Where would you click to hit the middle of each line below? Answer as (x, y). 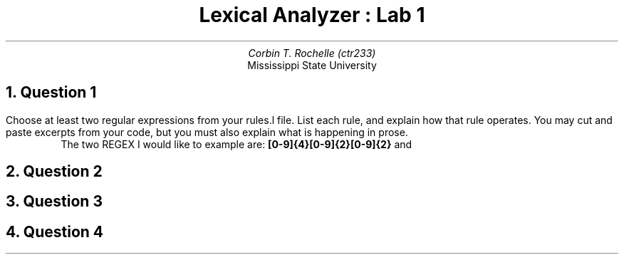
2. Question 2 (54, 172)
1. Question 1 (51, 93)
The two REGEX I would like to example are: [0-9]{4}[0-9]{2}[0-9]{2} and (236, 144)
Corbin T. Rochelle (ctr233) (312, 53)
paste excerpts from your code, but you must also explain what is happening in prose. (207, 132)
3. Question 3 (54, 202)
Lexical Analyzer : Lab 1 (312, 15)
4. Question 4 (55, 232)
